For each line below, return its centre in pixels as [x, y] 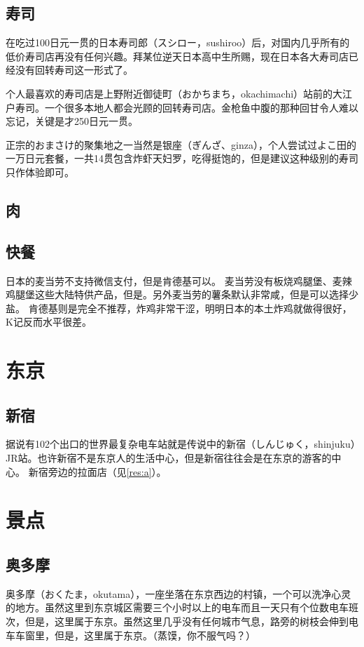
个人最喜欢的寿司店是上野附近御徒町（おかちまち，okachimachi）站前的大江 [179, 93]
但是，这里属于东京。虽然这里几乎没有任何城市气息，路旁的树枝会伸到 [187, 621]
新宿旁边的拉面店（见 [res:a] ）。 [97, 471]
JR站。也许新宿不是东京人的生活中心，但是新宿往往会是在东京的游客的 [169, 458]
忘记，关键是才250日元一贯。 [72, 121]
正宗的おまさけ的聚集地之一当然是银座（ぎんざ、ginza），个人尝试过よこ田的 [181, 144]
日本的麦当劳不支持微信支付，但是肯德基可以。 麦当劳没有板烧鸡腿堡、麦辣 [179, 280]
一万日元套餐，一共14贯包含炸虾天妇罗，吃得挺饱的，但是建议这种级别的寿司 [182, 158]
